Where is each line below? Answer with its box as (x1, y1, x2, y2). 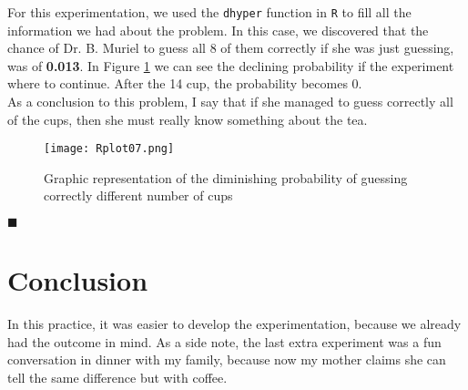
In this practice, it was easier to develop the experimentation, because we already (7, 314, 462, 334)
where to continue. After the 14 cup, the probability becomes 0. (7, 74, 362, 93)
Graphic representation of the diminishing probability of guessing (44, 168, 408, 187)
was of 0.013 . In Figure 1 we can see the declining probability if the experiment (7, 56, 454, 75)
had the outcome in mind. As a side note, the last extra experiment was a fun (7, 332, 442, 351)
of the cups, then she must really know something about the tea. (7, 109, 368, 128)
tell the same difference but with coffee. (7, 367, 228, 386)
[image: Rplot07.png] (44, 142, 175, 156)
